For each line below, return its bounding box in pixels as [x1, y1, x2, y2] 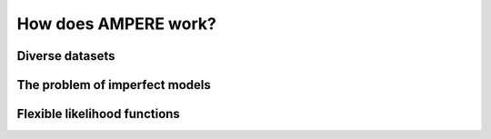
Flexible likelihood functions [16, 106, 181, 122]
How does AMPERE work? [16, 14, 217, 34]
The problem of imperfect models [16, 77, 211, 93]
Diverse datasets [16, 48, 115, 64]
